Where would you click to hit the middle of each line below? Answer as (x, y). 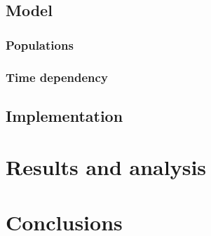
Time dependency (57, 77)
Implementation (64, 115)
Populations (40, 44)
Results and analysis (106, 167)
